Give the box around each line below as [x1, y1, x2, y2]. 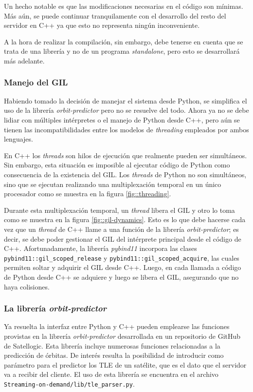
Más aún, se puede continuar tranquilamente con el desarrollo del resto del [4, 10, 226, 21]
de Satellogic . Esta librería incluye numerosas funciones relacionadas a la [4, 340, 220, 351]
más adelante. [4, 55, 45, 65]
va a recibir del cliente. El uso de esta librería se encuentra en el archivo [4, 369, 218, 379]
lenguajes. [4, 134, 33, 144]
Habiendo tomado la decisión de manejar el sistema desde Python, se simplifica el [4, 95, 247, 105]
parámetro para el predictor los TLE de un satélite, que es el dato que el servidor [4, 359, 247, 370]
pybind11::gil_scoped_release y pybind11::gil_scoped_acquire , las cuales [4, 252, 239, 263]
